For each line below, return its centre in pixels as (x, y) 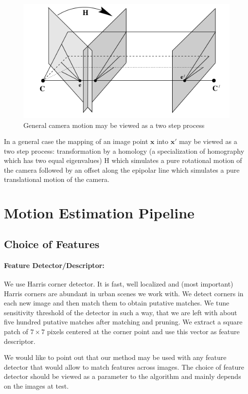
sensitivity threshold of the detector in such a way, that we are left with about (121, 312)
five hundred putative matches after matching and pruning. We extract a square (123, 322)
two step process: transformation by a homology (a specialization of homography (124, 151)
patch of (16, 331)
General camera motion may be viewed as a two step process (114, 125)
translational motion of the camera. (57, 179)
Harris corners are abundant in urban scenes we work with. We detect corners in (124, 293)
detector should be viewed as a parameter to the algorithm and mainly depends (123, 376)
